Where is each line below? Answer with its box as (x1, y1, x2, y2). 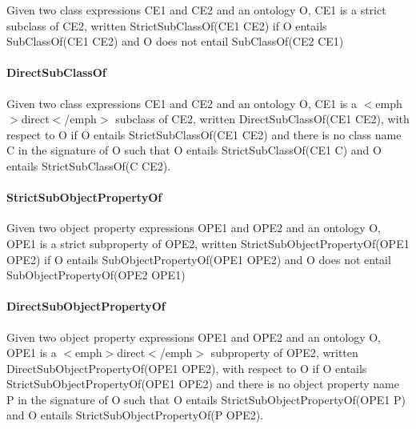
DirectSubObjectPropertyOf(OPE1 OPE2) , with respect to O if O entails (6, 359, 367, 376)
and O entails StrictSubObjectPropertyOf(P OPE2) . (6, 407, 264, 423)
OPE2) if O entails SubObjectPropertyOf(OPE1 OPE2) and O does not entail (6, 251, 391, 267)
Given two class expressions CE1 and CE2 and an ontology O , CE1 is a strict (6, 2, 386, 18)
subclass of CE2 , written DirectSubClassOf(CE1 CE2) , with (115, 110, 410, 127)
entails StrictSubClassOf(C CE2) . (6, 157, 171, 174)
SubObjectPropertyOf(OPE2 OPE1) (6, 267, 186, 283)
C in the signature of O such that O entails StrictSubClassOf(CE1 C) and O (6, 142, 382, 158)
